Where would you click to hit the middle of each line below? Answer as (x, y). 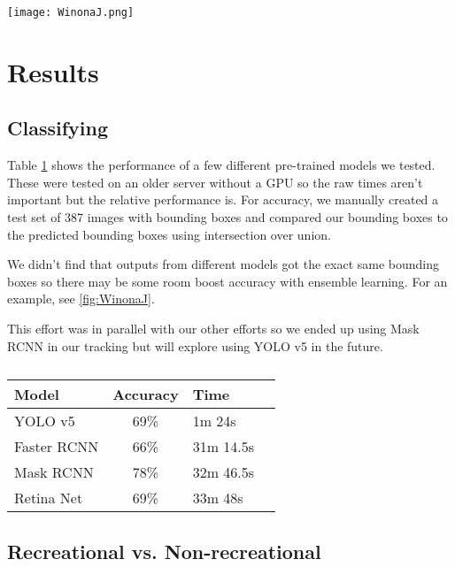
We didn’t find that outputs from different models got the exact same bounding (224, 264)
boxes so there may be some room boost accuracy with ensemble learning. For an (227, 281)
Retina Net (49, 498)
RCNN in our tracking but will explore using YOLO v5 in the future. (195, 345)
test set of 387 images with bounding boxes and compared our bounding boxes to (227, 217)
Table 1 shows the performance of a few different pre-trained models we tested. (221, 165)
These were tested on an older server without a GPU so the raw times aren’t (215, 182)
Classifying (58, 128)
